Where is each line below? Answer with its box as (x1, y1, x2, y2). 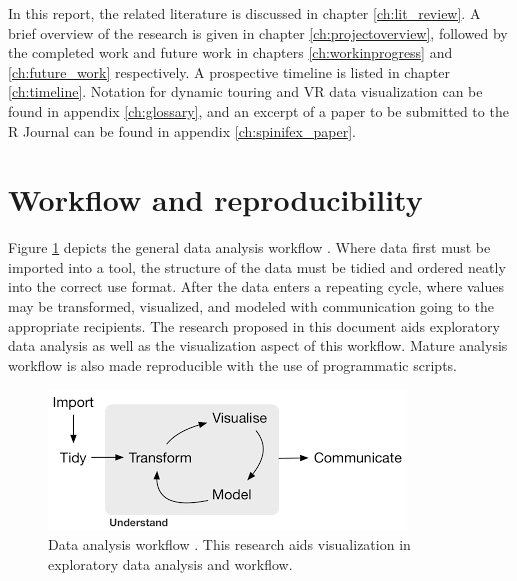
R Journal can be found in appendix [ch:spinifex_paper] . (8, 120, 356, 141)
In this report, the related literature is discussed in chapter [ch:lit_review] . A (8, 3, 481, 23)
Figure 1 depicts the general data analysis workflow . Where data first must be (8, 237, 491, 258)
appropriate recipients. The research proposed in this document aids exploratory (8, 315, 500, 336)
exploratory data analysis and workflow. (48, 553, 293, 574)
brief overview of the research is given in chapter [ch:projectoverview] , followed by (8, 22, 508, 43)
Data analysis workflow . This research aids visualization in (48, 534, 411, 555)
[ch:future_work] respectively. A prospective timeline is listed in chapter (8, 61, 450, 82)
